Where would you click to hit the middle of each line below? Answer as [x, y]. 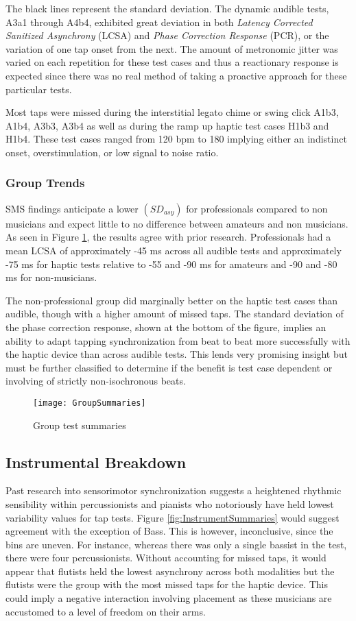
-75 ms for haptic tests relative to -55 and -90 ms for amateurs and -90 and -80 [171, 264]
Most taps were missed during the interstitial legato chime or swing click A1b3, [172, 112]
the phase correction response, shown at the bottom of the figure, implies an [166, 327]
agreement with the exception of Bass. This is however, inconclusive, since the [169, 531]
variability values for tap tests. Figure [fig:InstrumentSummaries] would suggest [173, 517]
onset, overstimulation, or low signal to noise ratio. [112, 152]
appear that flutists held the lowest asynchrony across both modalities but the [170, 571]
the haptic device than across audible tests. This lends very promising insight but [177, 354]
